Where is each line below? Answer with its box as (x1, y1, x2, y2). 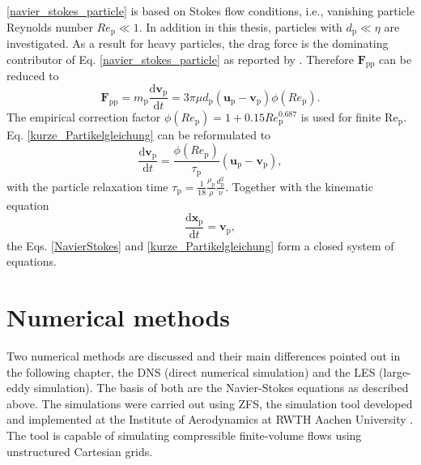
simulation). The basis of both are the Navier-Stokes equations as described (33, 379, 409, 396)
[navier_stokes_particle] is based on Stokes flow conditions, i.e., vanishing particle (6, 2, 415, 19)
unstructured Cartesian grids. (6, 442, 153, 459)
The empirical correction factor (6, 108, 161, 125)
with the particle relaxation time (6, 177, 168, 194)
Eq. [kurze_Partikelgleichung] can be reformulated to (6, 126, 271, 143)
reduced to (6, 67, 59, 84)
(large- (379, 363, 411, 380)
